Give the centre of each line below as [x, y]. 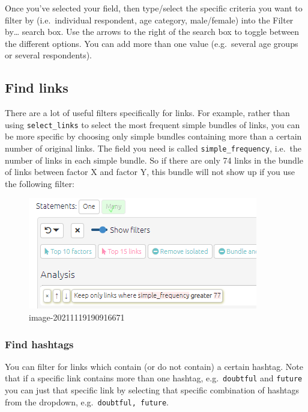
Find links [37, 88]
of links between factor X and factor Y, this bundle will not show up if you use [150, 172]
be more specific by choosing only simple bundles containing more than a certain [153, 136]
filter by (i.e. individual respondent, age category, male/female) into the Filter [149, 20]
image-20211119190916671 [77, 317]
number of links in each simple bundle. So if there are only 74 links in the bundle [154, 160]
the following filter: [40, 183]
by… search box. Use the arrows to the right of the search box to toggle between [152, 32]
